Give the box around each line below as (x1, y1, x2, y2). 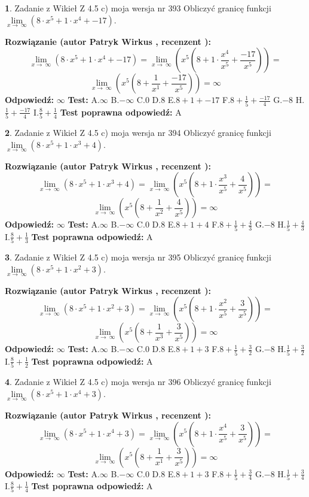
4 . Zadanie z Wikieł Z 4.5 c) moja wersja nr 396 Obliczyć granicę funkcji (5, 375, 271, 388)
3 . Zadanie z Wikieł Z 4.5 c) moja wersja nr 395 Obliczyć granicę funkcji (5, 251, 271, 263)
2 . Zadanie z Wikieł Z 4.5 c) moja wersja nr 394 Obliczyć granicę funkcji (5, 126, 271, 139)
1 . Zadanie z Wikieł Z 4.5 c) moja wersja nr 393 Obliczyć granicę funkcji (5, 2, 271, 14)
